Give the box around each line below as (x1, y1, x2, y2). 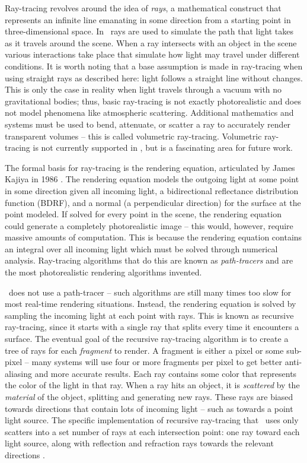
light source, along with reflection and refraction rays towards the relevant (5, 437, 274, 449)
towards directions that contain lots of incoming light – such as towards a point (5, 402, 293, 414)
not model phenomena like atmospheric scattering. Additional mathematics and (5, 106, 294, 119)
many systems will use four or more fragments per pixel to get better (31, 356, 283, 368)
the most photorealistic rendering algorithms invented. (5, 266, 202, 278)
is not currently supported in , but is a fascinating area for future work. (33, 141, 293, 154)
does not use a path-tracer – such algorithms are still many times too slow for (8, 286, 292, 298)
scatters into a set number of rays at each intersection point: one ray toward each (5, 425, 300, 437)
